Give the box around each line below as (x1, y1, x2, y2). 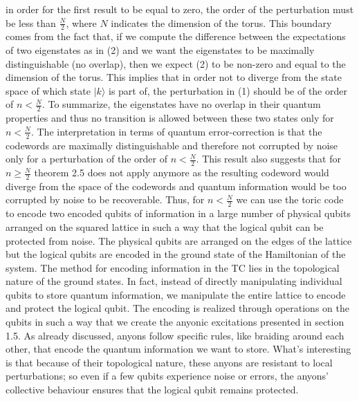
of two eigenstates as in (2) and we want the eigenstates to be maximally (6, 43, 315, 57)
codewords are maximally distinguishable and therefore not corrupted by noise (6, 138, 338, 152)
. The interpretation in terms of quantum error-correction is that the (30, 124, 322, 138)
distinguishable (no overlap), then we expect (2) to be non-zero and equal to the (6, 56, 346, 71)
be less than (6, 15, 56, 30)
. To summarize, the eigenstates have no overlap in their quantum (42, 97, 321, 111)
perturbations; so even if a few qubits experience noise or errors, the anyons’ (6, 369, 329, 383)
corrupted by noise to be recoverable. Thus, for (6, 192, 205, 207)
